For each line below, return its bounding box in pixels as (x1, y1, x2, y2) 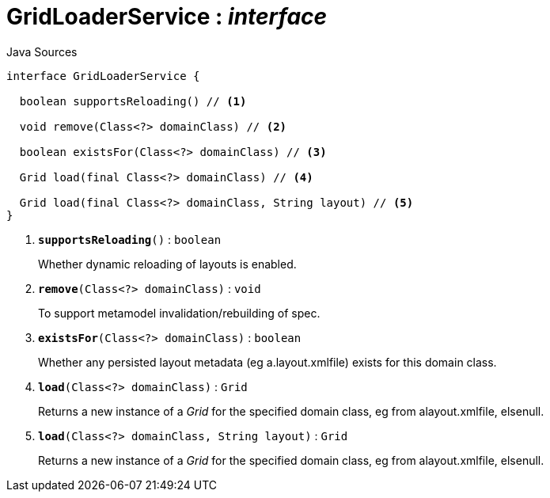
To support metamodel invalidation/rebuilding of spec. (38, 306, 321, 320)
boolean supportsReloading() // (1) (19, 94, 247, 108)
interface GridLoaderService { (6, 69, 200, 82)
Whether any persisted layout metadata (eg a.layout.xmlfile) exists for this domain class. (38, 355, 497, 369)
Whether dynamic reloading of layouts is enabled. (38, 257, 297, 271)
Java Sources (6, 44, 78, 59)
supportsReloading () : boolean (38, 232, 222, 246)
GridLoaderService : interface (6, 3, 328, 30)
